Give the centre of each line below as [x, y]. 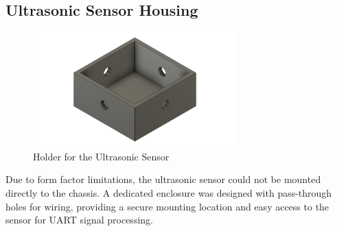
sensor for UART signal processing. [79, 220]
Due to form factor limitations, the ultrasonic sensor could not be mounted [163, 179]
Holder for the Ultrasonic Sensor [101, 156]
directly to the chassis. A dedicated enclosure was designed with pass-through [169, 192]
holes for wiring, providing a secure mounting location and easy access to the [167, 206]
